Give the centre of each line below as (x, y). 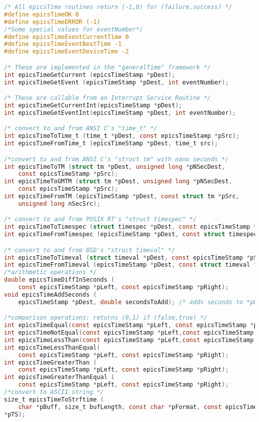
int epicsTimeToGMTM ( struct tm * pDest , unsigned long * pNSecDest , (118, 182)
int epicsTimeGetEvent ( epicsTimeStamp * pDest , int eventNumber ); (117, 82)
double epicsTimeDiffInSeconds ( (59, 280)
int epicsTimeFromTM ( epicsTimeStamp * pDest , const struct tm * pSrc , (122, 196)
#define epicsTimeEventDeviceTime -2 (66, 52)
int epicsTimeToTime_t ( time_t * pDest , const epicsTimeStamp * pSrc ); (122, 136)
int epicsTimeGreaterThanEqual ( (59, 377)
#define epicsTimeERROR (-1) (52, 22)
